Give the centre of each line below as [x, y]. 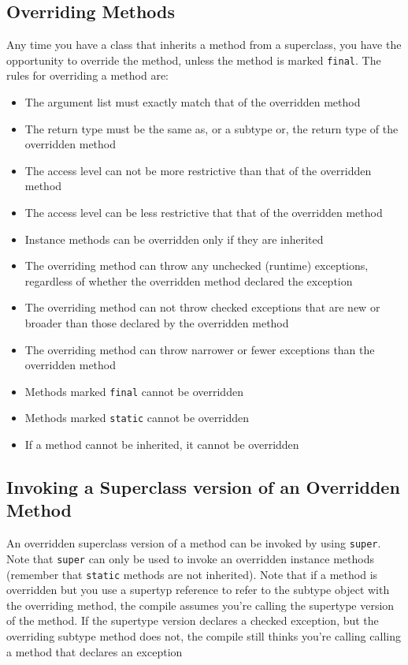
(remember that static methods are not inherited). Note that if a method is [192, 574]
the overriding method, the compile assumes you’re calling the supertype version [200, 605]
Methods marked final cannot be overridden [134, 391]
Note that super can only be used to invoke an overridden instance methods [190, 558]
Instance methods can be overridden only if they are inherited [174, 239]
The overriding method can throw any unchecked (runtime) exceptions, [197, 265]
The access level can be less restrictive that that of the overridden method [204, 213]
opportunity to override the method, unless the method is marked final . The [194, 60]
